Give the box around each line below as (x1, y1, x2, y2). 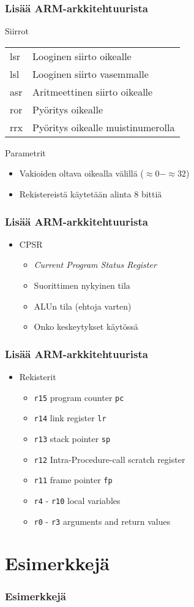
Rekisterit (19, 370, 56, 383)
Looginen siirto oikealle (32, 48, 132, 63)
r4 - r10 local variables (34, 494, 121, 506)
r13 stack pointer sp (34, 432, 111, 445)
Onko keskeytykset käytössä (34, 320, 138, 333)
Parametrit (5, 146, 46, 159)
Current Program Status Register (34, 258, 157, 271)
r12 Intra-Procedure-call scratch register (34, 452, 185, 465)
